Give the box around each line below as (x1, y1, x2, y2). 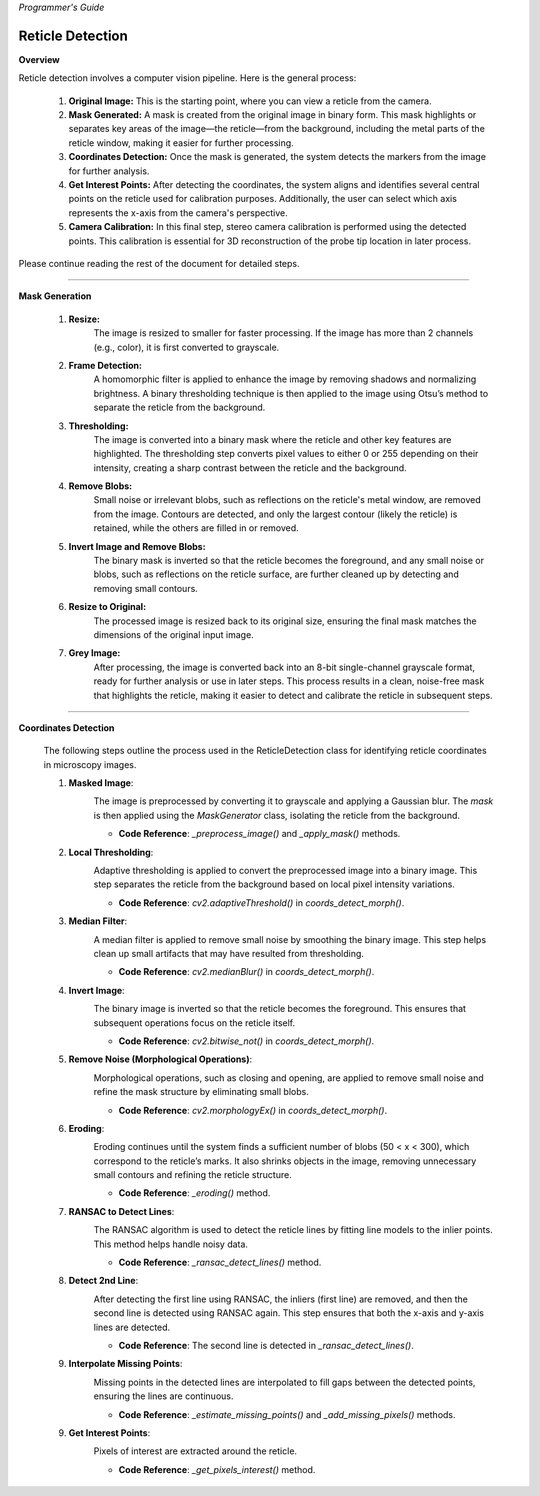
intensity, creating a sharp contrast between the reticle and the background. (93, 461, 407, 474)
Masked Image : (68, 777, 134, 789)
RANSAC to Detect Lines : (68, 1205, 175, 1217)
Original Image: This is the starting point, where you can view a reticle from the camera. (68, 95, 432, 107)
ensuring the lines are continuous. (93, 1390, 234, 1402)
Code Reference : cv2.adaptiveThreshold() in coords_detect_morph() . (118, 896, 405, 909)
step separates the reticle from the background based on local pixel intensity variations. (93, 878, 455, 890)
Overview (18, 53, 60, 65)
